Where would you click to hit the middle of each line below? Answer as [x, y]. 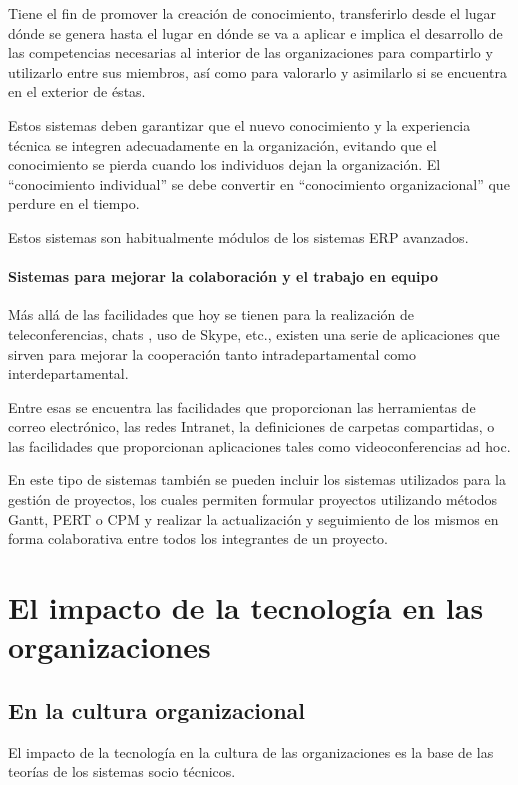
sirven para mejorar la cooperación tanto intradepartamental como [212, 353]
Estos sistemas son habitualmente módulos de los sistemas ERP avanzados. [238, 236]
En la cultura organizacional [157, 709]
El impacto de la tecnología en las [246, 607]
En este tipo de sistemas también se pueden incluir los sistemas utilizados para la [257, 479]
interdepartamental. [68, 373]
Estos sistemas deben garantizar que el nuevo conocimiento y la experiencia [239, 124]
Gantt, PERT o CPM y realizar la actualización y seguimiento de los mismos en [253, 518]
